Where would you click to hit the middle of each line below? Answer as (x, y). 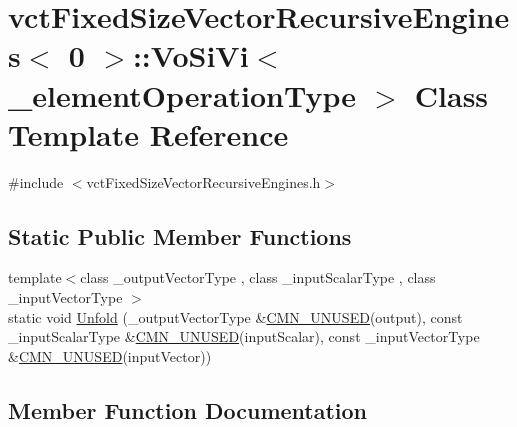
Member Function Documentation (188, 409)
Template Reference (148, 133)
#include (36, 181)
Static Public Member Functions (180, 235)
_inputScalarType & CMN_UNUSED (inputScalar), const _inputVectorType (244, 336)
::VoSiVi (190, 55)
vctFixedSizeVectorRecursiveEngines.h (203, 181)
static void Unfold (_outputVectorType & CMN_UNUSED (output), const (235, 316)
